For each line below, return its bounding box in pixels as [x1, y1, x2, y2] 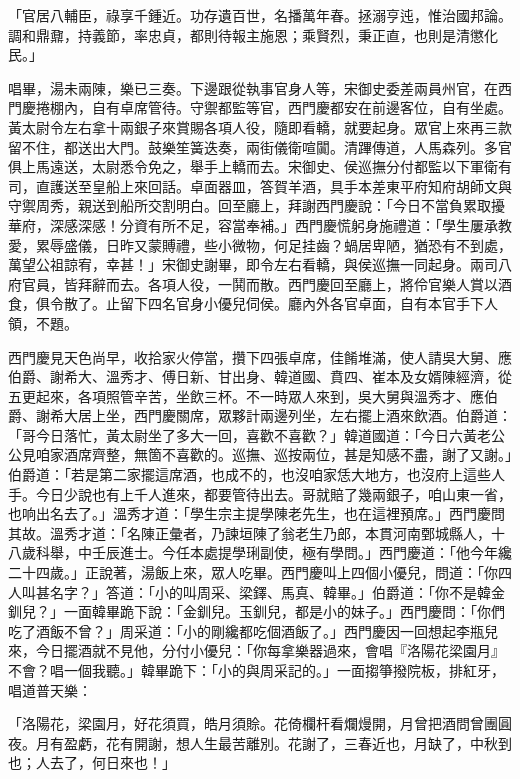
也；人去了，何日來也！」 [8, 752, 176, 773]
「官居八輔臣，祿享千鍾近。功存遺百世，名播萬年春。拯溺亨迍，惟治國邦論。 [8, 5, 512, 25]
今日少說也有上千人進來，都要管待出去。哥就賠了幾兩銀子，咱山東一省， [35, 483, 512, 504]
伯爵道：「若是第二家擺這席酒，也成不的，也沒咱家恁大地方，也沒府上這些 [8, 464, 491, 485]
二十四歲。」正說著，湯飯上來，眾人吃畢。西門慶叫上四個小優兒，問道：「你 [8, 562, 498, 583]
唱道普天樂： [8, 679, 92, 700]
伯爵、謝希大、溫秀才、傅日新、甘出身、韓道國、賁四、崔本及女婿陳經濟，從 [8, 366, 512, 387]
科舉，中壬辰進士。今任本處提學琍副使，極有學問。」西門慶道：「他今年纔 [35, 542, 512, 563]
